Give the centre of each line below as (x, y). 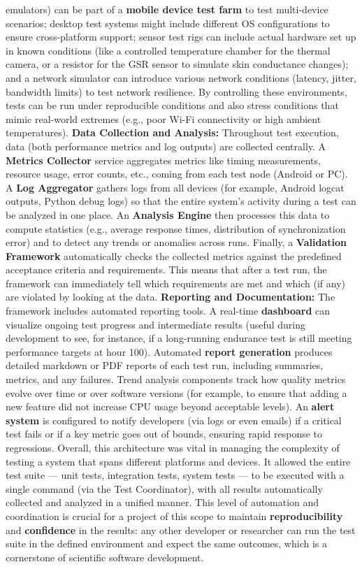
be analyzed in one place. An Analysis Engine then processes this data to (168, 214)
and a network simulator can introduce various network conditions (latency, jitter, (181, 77)
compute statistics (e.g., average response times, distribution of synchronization (176, 228)
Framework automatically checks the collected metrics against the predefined (174, 255)
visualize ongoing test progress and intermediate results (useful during (155, 324)
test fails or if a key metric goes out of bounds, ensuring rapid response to (164, 434)
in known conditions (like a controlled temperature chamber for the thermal (168, 50)
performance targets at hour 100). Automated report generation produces (169, 351)
